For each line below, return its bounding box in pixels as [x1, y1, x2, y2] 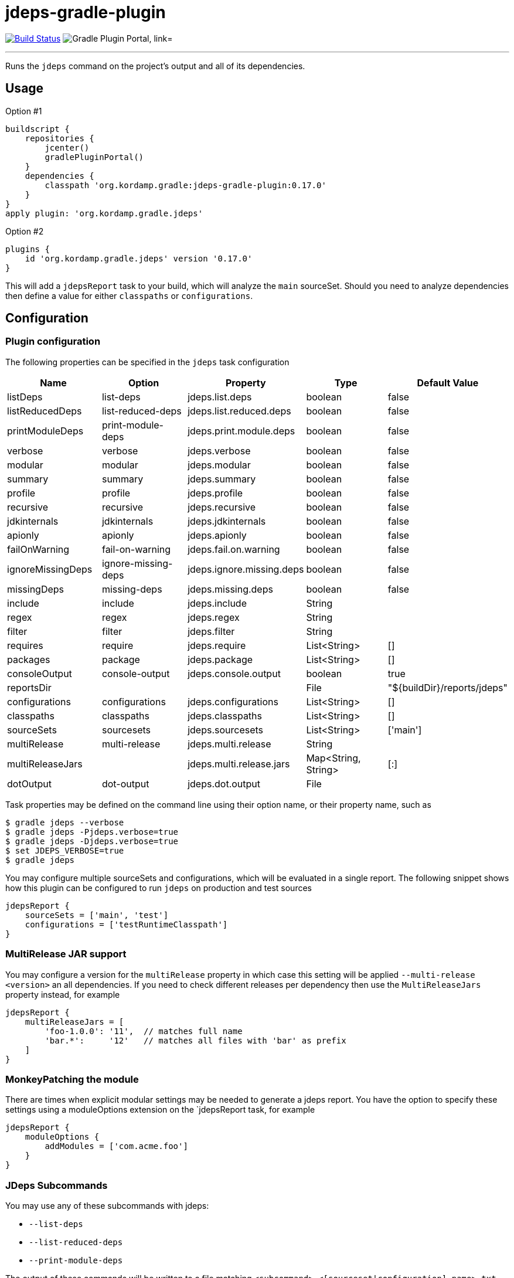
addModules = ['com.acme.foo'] [45, 1141, 188, 1151]
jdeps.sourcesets [188, 723, 264, 736]
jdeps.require [188, 639, 246, 651]
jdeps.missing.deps [188, 583, 273, 595]
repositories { [25, 133, 94, 143]
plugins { [5, 244, 50, 254]
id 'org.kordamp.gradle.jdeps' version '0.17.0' [25, 253, 253, 263]
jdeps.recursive [188, 501, 256, 513]
